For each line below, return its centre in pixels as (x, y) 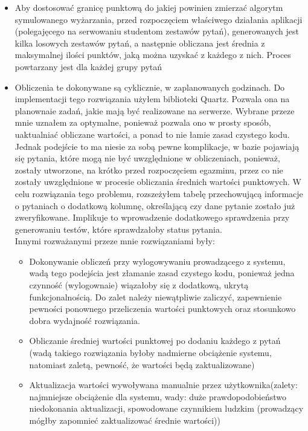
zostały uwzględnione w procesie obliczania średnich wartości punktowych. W (158, 182)
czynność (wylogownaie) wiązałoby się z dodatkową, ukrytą (139, 285)
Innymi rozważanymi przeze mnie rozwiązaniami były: (115, 241)
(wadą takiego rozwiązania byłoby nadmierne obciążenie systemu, (150, 353)
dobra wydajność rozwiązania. (85, 320)
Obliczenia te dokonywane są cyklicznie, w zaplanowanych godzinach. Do (150, 87)
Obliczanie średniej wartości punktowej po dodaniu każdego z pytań (155, 341)
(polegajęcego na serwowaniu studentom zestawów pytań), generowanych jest (157, 31)
